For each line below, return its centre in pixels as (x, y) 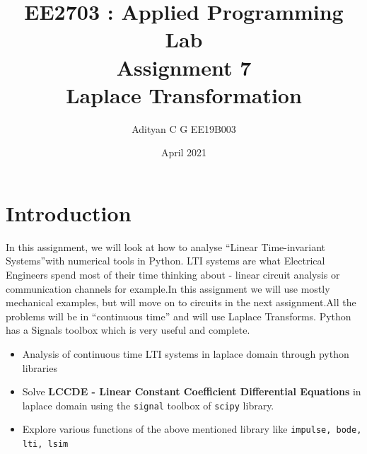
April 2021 (184, 152)
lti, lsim (45, 444)
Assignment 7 (184, 67)
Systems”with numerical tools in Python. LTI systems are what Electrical (165, 261)
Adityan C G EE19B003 (184, 128)
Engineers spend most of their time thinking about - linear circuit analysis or (173, 274)
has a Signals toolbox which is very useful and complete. (128, 330)
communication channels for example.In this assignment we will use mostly (168, 288)
